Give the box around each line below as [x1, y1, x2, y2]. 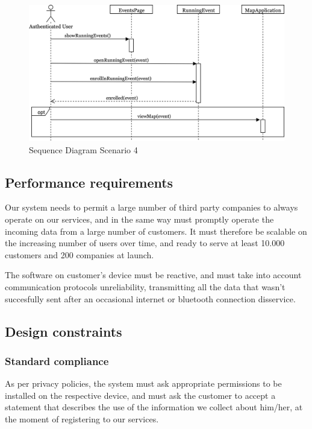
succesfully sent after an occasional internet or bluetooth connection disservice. [5, 292, 296, 305]
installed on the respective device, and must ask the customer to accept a [5, 389, 276, 401]
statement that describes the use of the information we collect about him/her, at [5, 401, 303, 413]
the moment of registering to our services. [5, 413, 159, 425]
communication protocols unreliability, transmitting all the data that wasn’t [5, 281, 285, 293]
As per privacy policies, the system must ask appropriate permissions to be [5, 377, 282, 390]
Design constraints [5, 322, 122, 340]
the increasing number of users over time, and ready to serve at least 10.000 [5, 237, 285, 249]
